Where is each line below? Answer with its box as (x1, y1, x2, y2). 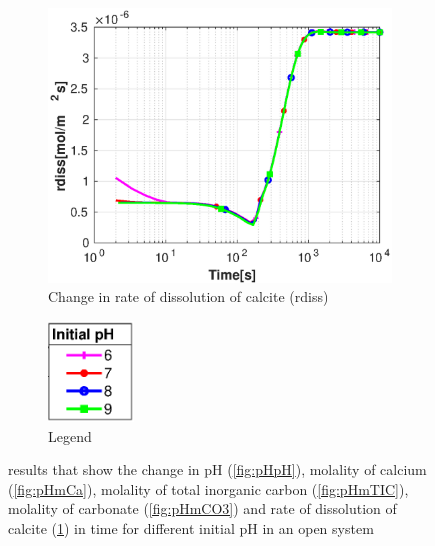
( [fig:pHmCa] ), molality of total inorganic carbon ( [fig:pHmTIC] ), (8, 478, 409, 499)
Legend (48, 425, 92, 446)
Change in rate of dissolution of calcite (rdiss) (48, 286, 329, 307)
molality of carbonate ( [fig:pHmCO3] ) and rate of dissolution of (8, 498, 397, 519)
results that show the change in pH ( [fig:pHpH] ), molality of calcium (8, 459, 427, 480)
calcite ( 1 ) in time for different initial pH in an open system (8, 517, 374, 538)
